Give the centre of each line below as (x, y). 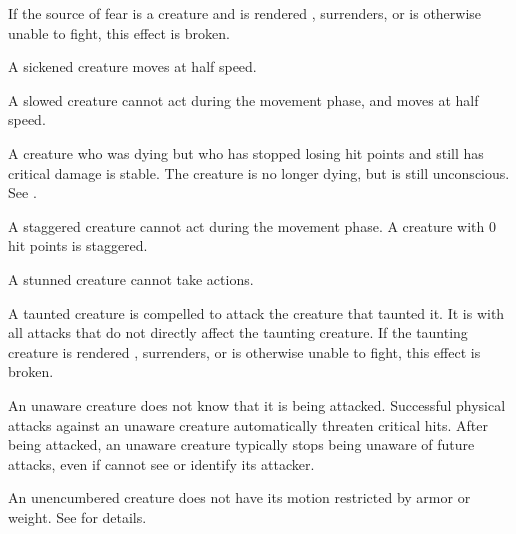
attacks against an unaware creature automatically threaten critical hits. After (248, 424)
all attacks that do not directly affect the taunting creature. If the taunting (238, 332)
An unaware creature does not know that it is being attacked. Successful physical (257, 404)
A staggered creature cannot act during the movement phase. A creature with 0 (252, 225)
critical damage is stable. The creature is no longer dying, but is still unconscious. (259, 172)
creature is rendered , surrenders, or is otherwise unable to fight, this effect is (244, 351)
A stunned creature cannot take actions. (131, 278)
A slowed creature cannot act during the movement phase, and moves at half (243, 99)
